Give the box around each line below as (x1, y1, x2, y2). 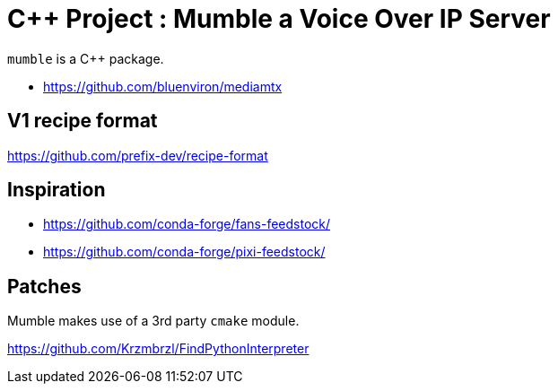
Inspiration (7, 178, 106, 202)
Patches (7, 274, 82, 298)
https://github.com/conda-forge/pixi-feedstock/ (43, 244, 326, 260)
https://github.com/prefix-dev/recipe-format (7, 147, 268, 163)
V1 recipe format (7, 109, 158, 133)
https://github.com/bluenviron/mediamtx (43, 78, 283, 94)
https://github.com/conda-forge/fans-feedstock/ (43, 216, 331, 232)
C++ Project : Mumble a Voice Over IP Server (7, 4, 551, 34)
